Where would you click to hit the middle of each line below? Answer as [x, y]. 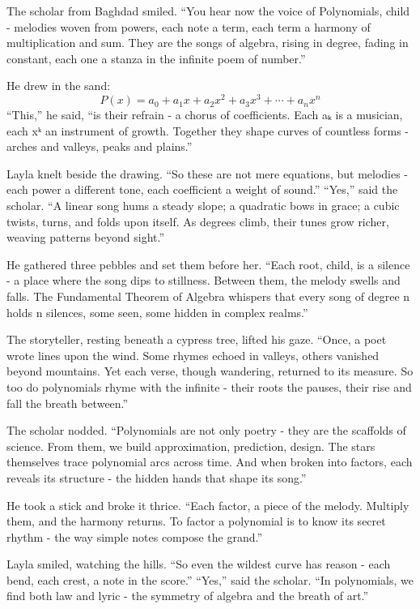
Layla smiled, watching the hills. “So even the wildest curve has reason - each [199, 564]
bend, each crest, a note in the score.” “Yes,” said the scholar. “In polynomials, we [210, 579]
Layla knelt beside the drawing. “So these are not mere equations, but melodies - [208, 173]
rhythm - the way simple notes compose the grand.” [135, 536]
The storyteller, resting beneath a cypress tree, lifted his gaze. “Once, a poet [197, 339]
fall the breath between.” [68, 403]
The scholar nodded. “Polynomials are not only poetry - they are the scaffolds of [206, 430]
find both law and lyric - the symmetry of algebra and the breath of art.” [188, 596]
